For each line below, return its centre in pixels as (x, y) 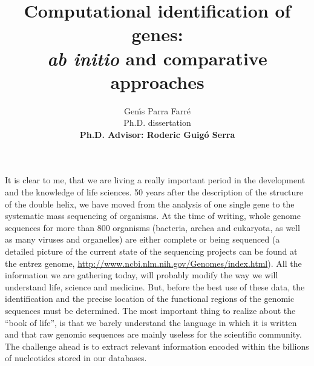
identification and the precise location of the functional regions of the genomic (150, 299)
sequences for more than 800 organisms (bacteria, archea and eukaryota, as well (152, 227)
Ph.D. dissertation (157, 123)
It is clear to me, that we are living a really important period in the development (155, 180)
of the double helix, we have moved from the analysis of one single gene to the (150, 204)
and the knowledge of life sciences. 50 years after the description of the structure (154, 192)
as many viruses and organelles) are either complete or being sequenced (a (142, 239)
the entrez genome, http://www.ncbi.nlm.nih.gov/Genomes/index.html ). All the (153, 263)
